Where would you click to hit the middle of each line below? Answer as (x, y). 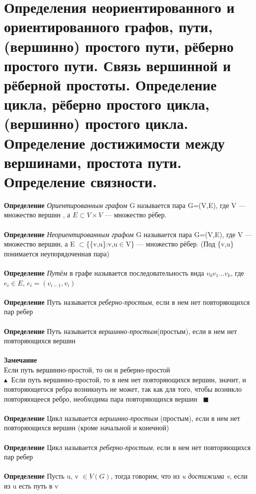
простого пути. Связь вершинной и (117, 65)
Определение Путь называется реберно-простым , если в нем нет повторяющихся (127, 302)
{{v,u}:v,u (102, 244)
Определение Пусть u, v (41, 476)
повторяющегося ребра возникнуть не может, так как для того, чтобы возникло (123, 389)
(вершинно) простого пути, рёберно (119, 46)
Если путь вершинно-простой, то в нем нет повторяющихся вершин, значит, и (128, 379)
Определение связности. (80, 181)
